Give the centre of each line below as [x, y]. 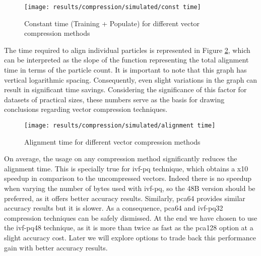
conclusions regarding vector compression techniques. [86, 109]
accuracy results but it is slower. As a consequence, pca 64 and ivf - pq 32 [114, 208]
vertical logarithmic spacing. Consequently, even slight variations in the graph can [131, 79]
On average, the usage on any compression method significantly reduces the [121, 158]
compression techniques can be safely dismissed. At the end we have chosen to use [131, 217]
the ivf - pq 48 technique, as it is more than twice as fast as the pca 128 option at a [129, 228]
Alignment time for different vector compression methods [112, 141]
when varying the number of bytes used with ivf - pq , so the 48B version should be [130, 188]
